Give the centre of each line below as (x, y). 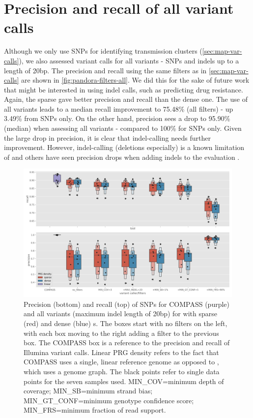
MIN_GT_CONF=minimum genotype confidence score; (109, 400)
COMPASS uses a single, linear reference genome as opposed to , (121, 362)
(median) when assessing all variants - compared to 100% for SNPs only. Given (123, 128)
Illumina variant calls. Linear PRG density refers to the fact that (121, 352)
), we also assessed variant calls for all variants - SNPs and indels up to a (129, 60)
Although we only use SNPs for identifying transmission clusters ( (103, 51)
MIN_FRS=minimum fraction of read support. (95, 410)
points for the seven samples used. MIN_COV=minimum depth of (124, 381)
